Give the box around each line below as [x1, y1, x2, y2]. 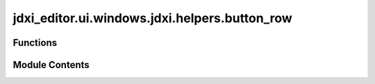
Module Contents [12, 59, 90, 71]
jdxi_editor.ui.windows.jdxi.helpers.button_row [12, 10, 293, 26]
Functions [12, 37, 58, 49]
